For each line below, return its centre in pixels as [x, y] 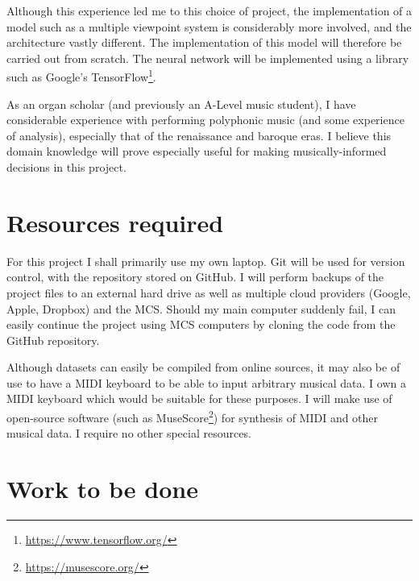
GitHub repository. [53, 340]
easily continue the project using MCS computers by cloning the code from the [201, 324]
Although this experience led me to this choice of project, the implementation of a [209, 10]
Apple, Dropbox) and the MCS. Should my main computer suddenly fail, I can [201, 308]
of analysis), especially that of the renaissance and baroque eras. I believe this [199, 135]
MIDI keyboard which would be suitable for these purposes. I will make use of [199, 398]
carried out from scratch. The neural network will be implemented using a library [208, 58]
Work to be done [102, 489]
